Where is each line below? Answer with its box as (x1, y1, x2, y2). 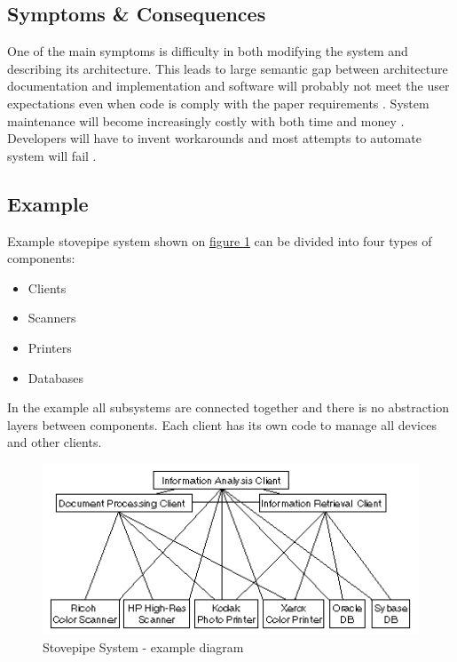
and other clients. (7, 433, 102, 451)
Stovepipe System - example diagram (43, 638, 244, 657)
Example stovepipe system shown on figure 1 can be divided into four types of (7, 231, 432, 250)
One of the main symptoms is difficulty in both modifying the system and (7, 42, 408, 60)
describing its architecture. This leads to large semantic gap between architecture (7, 59, 448, 77)
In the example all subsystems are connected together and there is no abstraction (7, 398, 449, 417)
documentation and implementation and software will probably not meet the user (7, 76, 450, 95)
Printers (28, 338, 72, 356)
